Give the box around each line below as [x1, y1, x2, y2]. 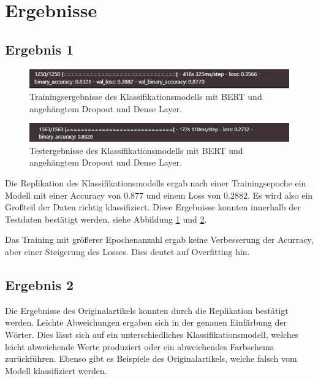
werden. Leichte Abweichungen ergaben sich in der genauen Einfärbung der [5, 316, 287, 329]
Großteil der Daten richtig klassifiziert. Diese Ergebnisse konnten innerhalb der [5, 201, 301, 213]
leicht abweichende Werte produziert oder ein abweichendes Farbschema [5, 340, 274, 353]
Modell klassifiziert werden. [5, 364, 107, 377]
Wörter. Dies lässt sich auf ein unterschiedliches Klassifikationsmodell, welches [5, 328, 299, 341]
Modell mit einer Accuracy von [5, 188, 121, 201]
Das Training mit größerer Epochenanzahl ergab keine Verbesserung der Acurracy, [5, 233, 314, 246]
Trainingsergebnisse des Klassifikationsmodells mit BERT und [29, 90, 262, 103]
